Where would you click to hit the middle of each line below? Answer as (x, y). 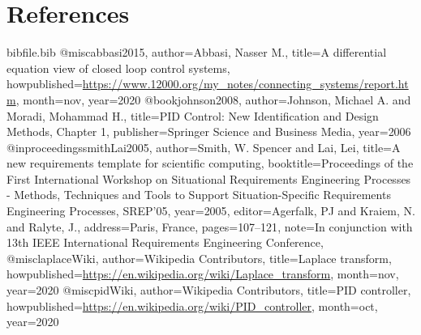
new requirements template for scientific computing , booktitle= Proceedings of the (210, 163)
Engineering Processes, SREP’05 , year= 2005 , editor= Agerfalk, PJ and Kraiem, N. (211, 211)
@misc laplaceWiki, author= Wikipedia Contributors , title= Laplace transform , (199, 258)
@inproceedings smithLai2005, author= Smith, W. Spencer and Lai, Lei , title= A (204, 147)
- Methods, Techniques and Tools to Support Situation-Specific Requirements (199, 195)
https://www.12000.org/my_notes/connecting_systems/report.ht (245, 84)
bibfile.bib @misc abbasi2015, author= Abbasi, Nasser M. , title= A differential (197, 52)
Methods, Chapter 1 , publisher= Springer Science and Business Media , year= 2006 (209, 131)
